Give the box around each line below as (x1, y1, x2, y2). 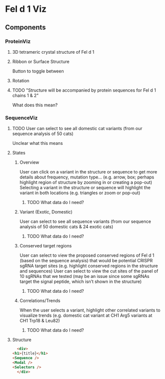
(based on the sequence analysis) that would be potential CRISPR (19, 258, 153, 264)
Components (5, 23, 46, 32)
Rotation (12, 77, 30, 83)
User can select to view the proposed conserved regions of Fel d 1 (19, 252, 154, 258)
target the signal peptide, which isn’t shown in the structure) (19, 278, 142, 284)
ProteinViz (5, 38, 31, 45)
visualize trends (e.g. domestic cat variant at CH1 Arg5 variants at (19, 312, 153, 318)
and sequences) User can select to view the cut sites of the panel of (19, 268, 159, 274)
